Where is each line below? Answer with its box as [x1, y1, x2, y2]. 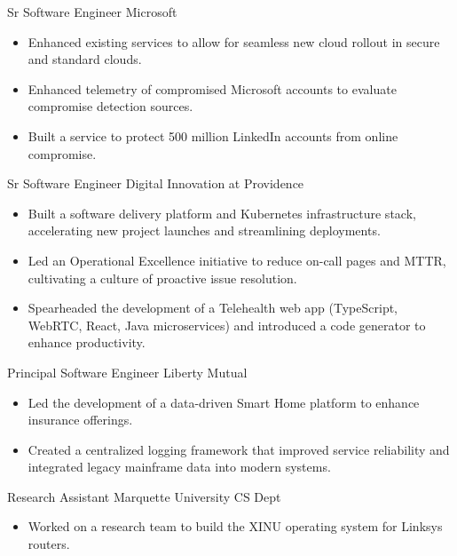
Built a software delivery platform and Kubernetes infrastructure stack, [28, 203, 416, 222]
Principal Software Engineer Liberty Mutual [7, 362, 248, 381]
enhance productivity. [28, 333, 146, 352]
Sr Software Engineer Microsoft [7, 3, 177, 20]
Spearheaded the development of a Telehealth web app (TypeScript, [28, 298, 398, 317]
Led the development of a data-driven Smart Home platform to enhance [28, 393, 420, 411]
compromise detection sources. [28, 97, 193, 115]
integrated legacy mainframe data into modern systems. [28, 457, 331, 476]
